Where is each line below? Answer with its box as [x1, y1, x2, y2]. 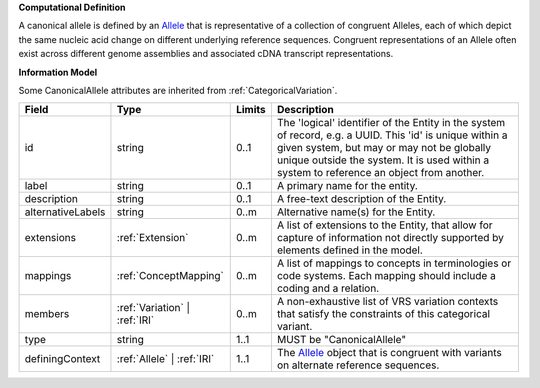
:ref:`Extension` [116, 231, 189, 245]
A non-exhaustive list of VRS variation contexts [276, 295, 499, 309]
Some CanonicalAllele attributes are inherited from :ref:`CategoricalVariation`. [18, 84, 338, 96]
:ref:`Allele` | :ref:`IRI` [116, 352, 215, 366]
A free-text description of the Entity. [276, 192, 447, 206]
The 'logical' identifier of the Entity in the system [276, 116, 506, 130]
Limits [235, 103, 266, 117]
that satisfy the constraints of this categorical [276, 307, 490, 321]
